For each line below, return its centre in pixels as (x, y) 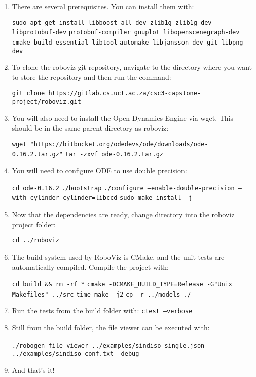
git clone (28, 93)
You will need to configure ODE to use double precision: (99, 170)
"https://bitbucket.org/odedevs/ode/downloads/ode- (119, 144)
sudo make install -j (156, 198)
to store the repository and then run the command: (92, 77)
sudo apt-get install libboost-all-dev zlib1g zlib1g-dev (112, 23)
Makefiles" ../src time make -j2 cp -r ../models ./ (101, 294)
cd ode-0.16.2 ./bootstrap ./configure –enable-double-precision (123, 188)
